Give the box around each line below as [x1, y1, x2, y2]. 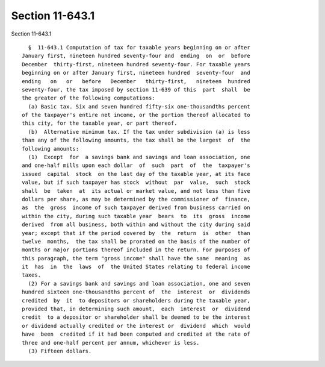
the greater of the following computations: [22, 95, 156, 102]
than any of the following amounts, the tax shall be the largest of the [22, 137, 250, 144]
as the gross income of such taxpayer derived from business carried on [22, 204, 250, 211]
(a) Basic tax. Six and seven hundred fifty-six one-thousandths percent [28, 103, 250, 110]
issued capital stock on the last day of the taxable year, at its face [22, 171, 250, 177]
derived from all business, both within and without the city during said [22, 221, 250, 228]
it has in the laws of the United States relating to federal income [22, 263, 250, 271]
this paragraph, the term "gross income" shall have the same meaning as [22, 255, 250, 262]
